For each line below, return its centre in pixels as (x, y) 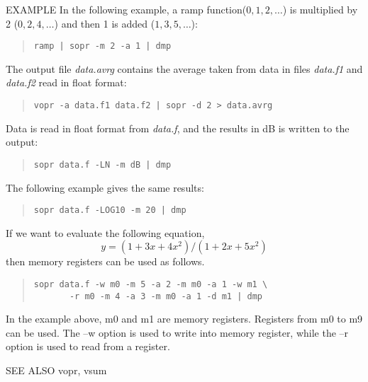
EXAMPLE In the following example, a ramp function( (126, 9)
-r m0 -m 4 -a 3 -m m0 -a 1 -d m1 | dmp (166, 296)
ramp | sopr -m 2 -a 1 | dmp (102, 46)
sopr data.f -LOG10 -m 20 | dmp (110, 210)
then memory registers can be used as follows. (105, 261)
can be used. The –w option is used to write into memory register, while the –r (177, 332)
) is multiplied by (320, 9)
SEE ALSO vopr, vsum (56, 370)
